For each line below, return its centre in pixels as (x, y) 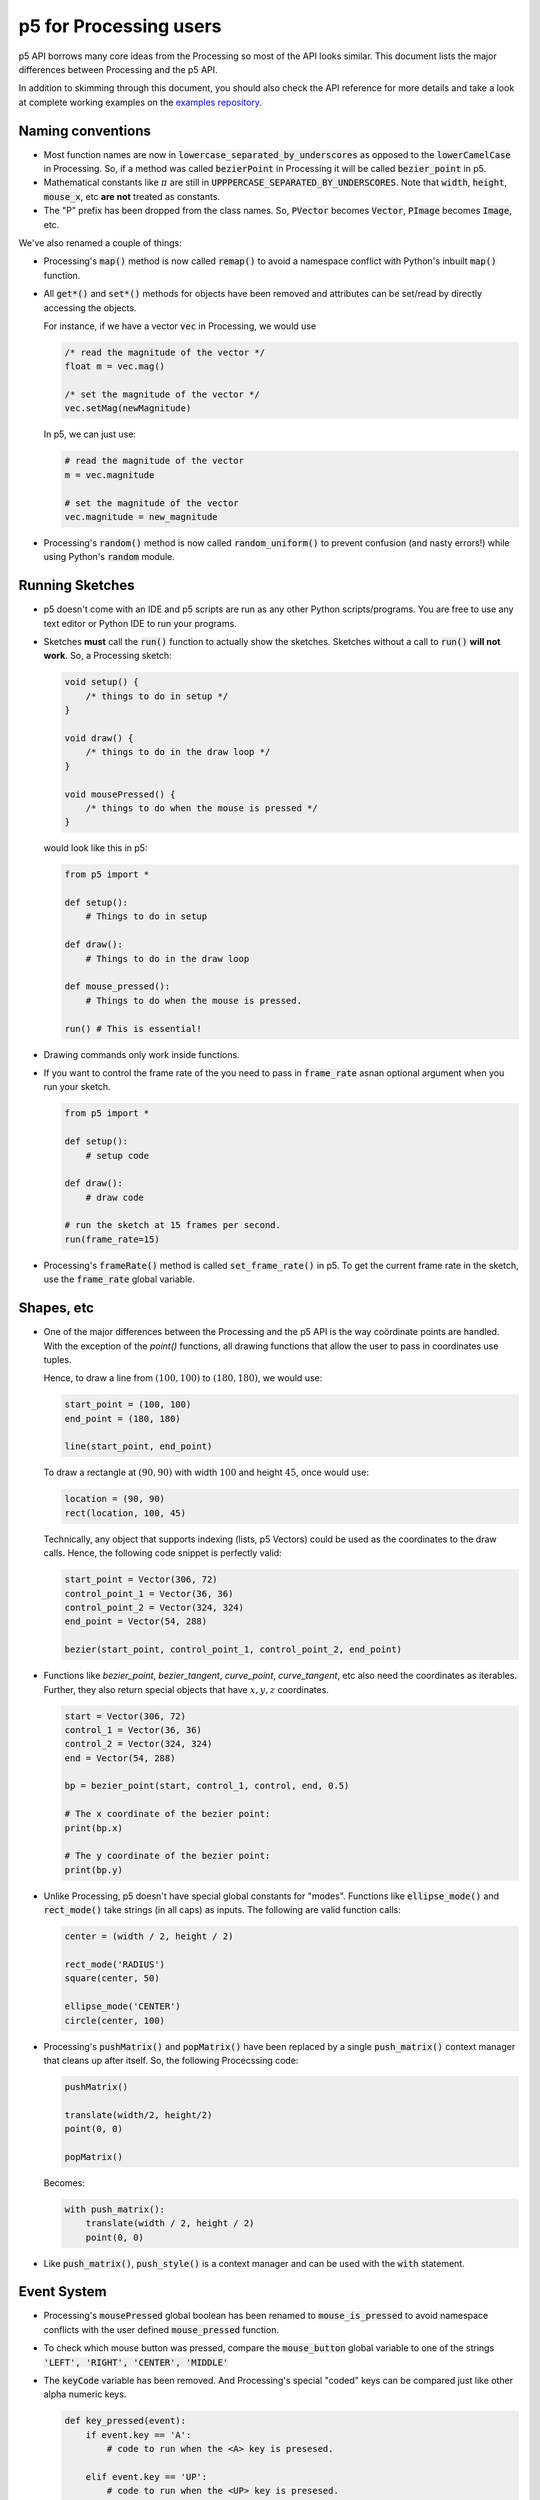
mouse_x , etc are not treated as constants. (131, 196)
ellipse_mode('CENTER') (123, 2006)
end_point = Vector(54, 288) (136, 1621)
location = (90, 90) (114, 1499)
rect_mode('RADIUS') (114, 1964)
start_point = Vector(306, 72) (141, 1579)
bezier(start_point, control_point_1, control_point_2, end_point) (233, 1649)
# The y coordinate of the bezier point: (167, 1856)
